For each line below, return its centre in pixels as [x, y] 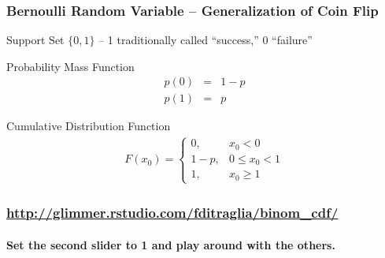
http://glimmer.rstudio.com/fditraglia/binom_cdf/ [172, 212]
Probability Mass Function [70, 66]
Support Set [35, 40]
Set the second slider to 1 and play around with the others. [171, 244]
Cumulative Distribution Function [89, 126]
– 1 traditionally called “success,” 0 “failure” [205, 40]
